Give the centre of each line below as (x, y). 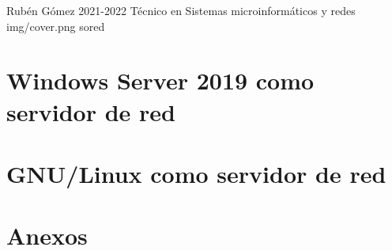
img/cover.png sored (56, 26)
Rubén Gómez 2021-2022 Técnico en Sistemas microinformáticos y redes (181, 10)
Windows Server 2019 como (160, 80)
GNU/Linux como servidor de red (196, 173)
